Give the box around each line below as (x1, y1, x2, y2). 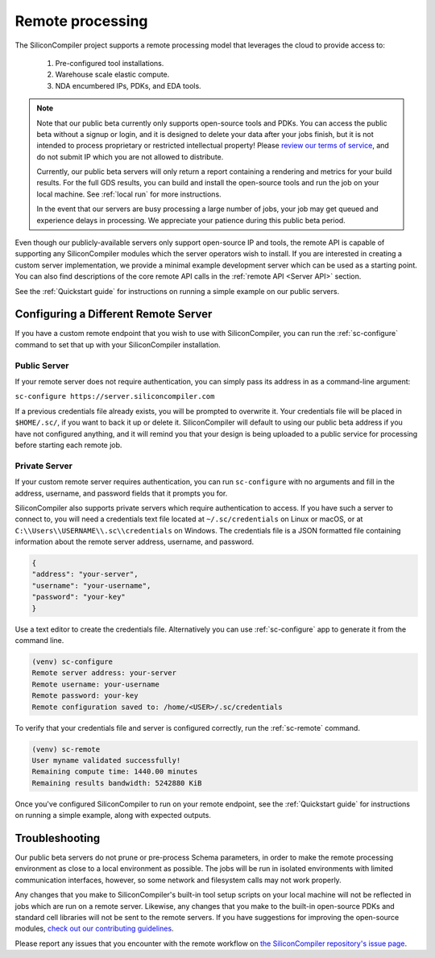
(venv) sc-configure (31, 657, 113, 666)
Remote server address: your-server (31, 669, 177, 678)
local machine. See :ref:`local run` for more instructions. (36, 189, 222, 199)
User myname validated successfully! (31, 756, 181, 765)
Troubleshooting (14, 831, 101, 845)
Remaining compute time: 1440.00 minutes (31, 767, 198, 777)
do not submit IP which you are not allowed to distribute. (36, 151, 224, 161)
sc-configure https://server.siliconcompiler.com (14, 392, 215, 401)
